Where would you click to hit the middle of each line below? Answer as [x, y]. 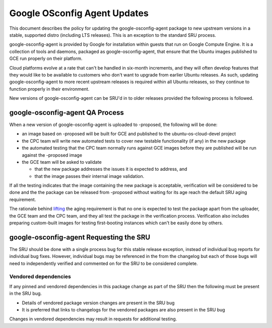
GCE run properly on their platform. [46, 58]
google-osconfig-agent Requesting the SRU [80, 237]
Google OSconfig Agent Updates [79, 13]
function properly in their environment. [49, 89]
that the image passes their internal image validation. [89, 176]
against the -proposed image [52, 155]
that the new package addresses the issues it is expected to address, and [111, 169]
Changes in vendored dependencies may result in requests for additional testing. [93, 319]
